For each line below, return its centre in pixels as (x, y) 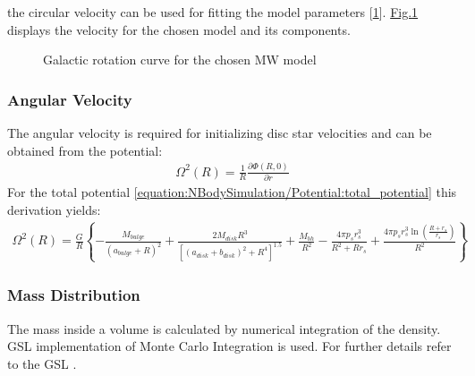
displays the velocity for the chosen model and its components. (179, 29)
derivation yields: (54, 209)
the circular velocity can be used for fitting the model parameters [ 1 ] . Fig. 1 (213, 12)
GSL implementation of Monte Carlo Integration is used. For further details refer (229, 346)
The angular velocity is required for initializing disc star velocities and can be (220, 132)
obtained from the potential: (85, 150)
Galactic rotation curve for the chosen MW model (180, 60)
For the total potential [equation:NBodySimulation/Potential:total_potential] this (232, 191)
